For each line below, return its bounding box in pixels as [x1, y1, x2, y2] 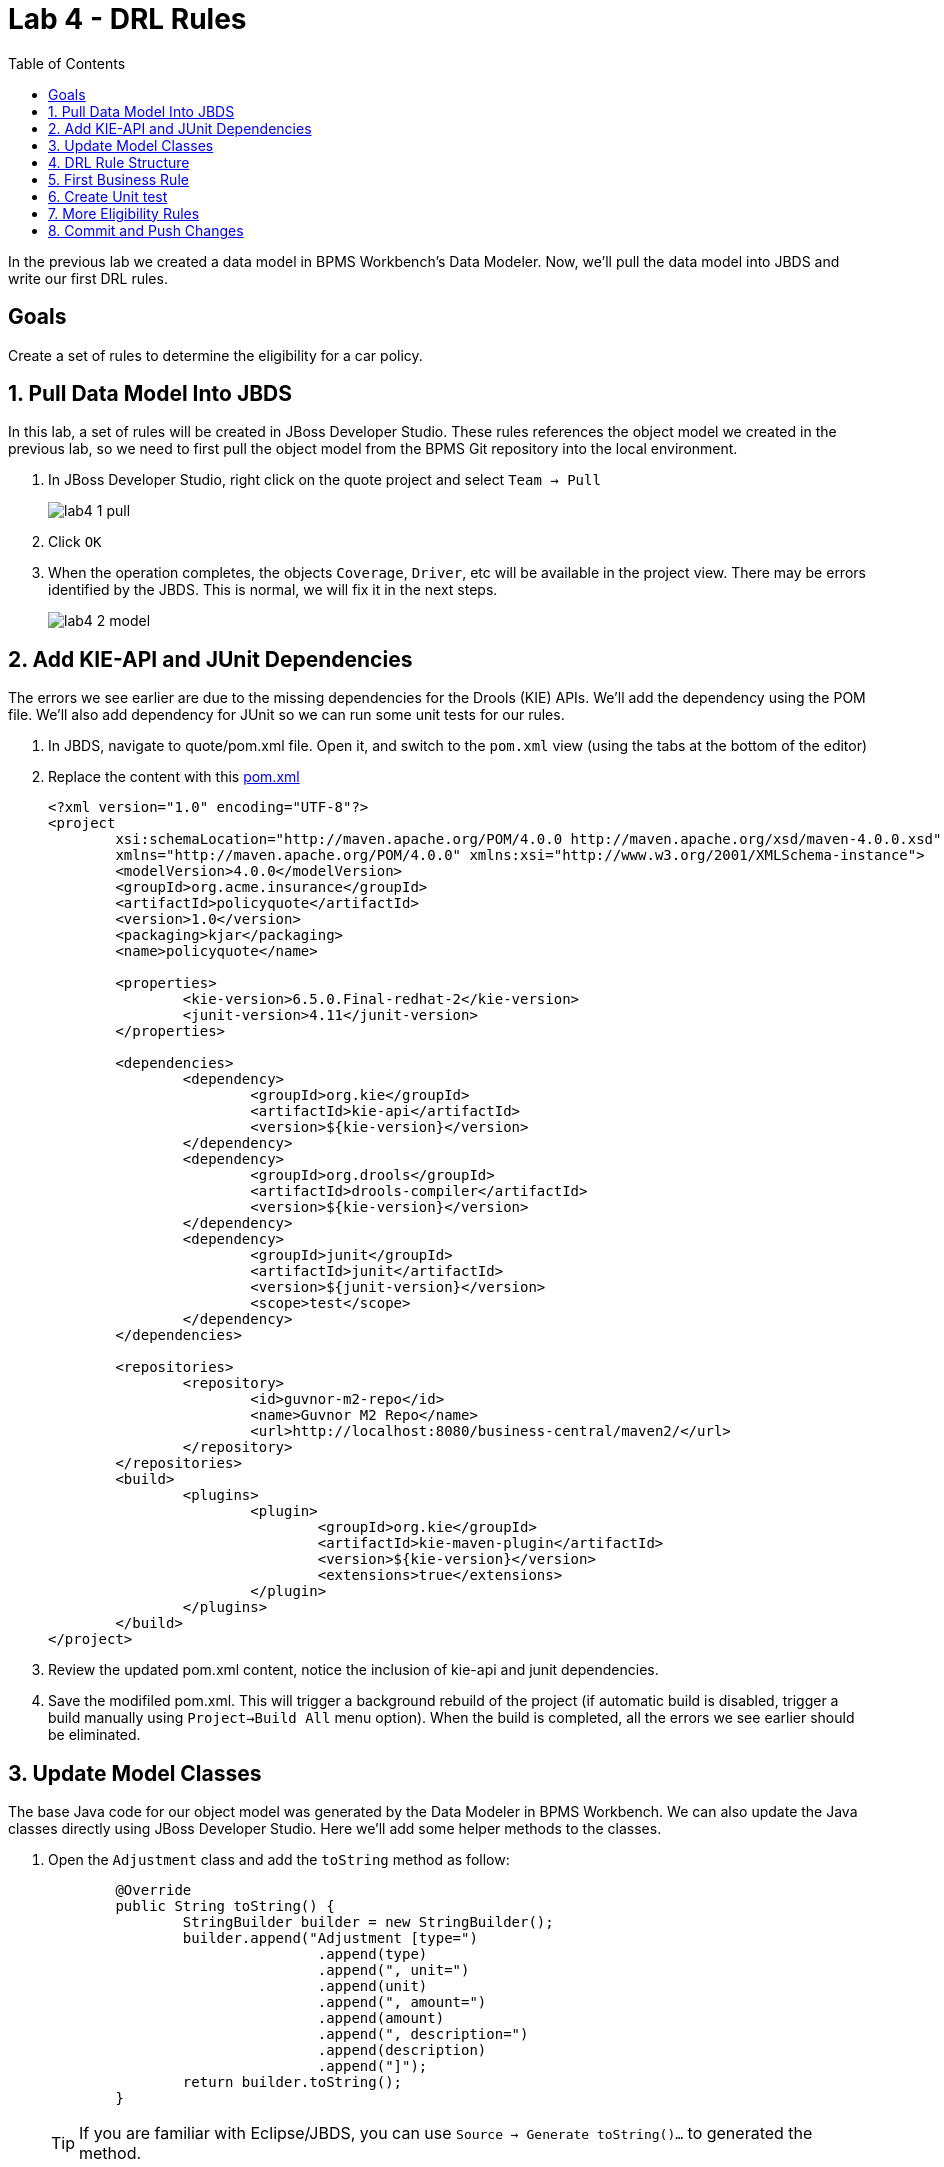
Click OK [48, 533, 102, 551]
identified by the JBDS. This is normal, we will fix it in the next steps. [48, 581, 498, 599]
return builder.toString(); [182, 2074, 403, 2091]
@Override [115, 1882, 192, 1899]
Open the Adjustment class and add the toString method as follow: [48, 1851, 510, 1869]
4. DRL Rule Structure [48, 153, 190, 171]
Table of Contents [8, 54, 126, 72]
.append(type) [317, 1946, 428, 1963]
